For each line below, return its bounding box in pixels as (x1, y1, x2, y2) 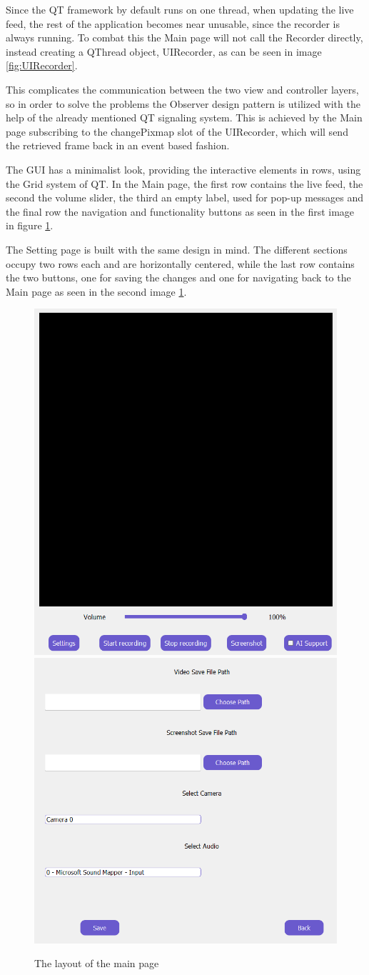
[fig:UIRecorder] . (6, 58, 78, 73)
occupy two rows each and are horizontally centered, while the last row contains (6, 256, 355, 271)
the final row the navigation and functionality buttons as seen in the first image (6, 204, 355, 219)
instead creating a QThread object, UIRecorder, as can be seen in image (6, 44, 322, 59)
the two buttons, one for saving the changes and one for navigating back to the (6, 270, 351, 285)
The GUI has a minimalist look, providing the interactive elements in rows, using (6, 161, 361, 176)
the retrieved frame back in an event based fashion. (6, 138, 230, 153)
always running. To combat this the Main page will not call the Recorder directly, (6, 30, 363, 45)
